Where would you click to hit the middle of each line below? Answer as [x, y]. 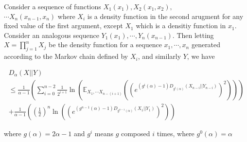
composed [135, 133]
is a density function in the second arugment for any [165, 16]
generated [206, 44]
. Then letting [193, 35]
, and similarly [159, 56]
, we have [201, 56]
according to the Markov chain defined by [66, 56]
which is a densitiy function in [181, 26]
